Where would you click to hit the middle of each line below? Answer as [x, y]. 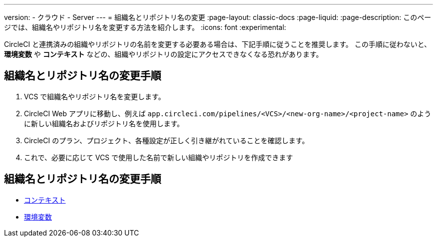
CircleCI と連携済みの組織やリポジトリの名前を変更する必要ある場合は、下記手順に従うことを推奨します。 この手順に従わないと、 [218, 44]
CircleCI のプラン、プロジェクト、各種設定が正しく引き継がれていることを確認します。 [167, 140]
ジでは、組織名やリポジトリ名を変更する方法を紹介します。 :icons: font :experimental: [145, 27]
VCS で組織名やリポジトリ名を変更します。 [95, 96]
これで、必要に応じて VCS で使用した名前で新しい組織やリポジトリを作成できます [159, 157]
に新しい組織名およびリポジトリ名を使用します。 [104, 123]
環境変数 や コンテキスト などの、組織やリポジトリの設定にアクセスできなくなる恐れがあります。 [164, 54]
